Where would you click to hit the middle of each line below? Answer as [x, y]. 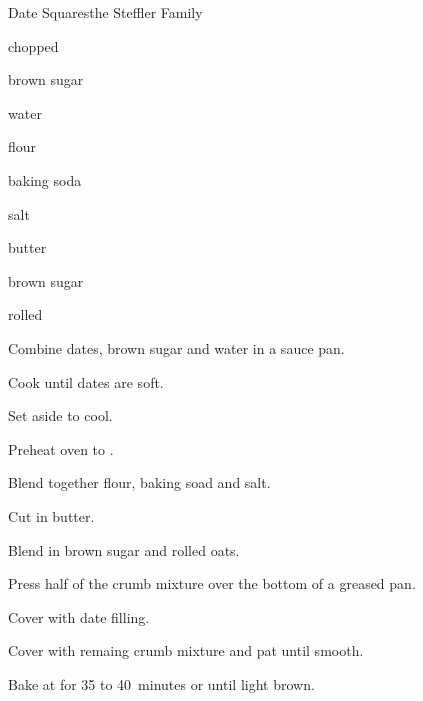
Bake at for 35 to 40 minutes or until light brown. [161, 683]
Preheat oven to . [61, 448]
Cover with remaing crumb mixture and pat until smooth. [186, 650]
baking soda [45, 179]
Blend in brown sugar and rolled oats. [124, 549]
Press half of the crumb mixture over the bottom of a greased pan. [212, 583]
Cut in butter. [51, 515]
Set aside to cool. [60, 415]
